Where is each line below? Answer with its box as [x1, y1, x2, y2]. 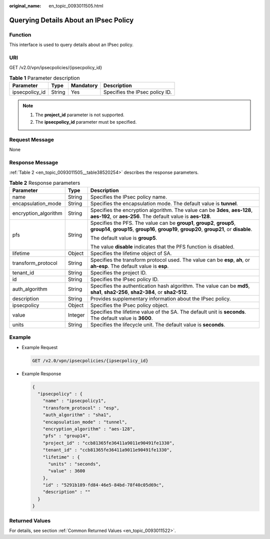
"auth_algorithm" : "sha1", [42, 412, 112, 418]
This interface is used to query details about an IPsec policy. [9, 42, 133, 48]
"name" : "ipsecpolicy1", [42, 398, 106, 404]
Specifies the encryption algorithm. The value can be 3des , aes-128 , [90, 206, 253, 213]
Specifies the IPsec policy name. [90, 193, 167, 200]
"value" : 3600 [48, 468, 85, 474]
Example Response [21, 371, 61, 377]
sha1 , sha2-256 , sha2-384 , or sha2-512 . [90, 289, 188, 296]
